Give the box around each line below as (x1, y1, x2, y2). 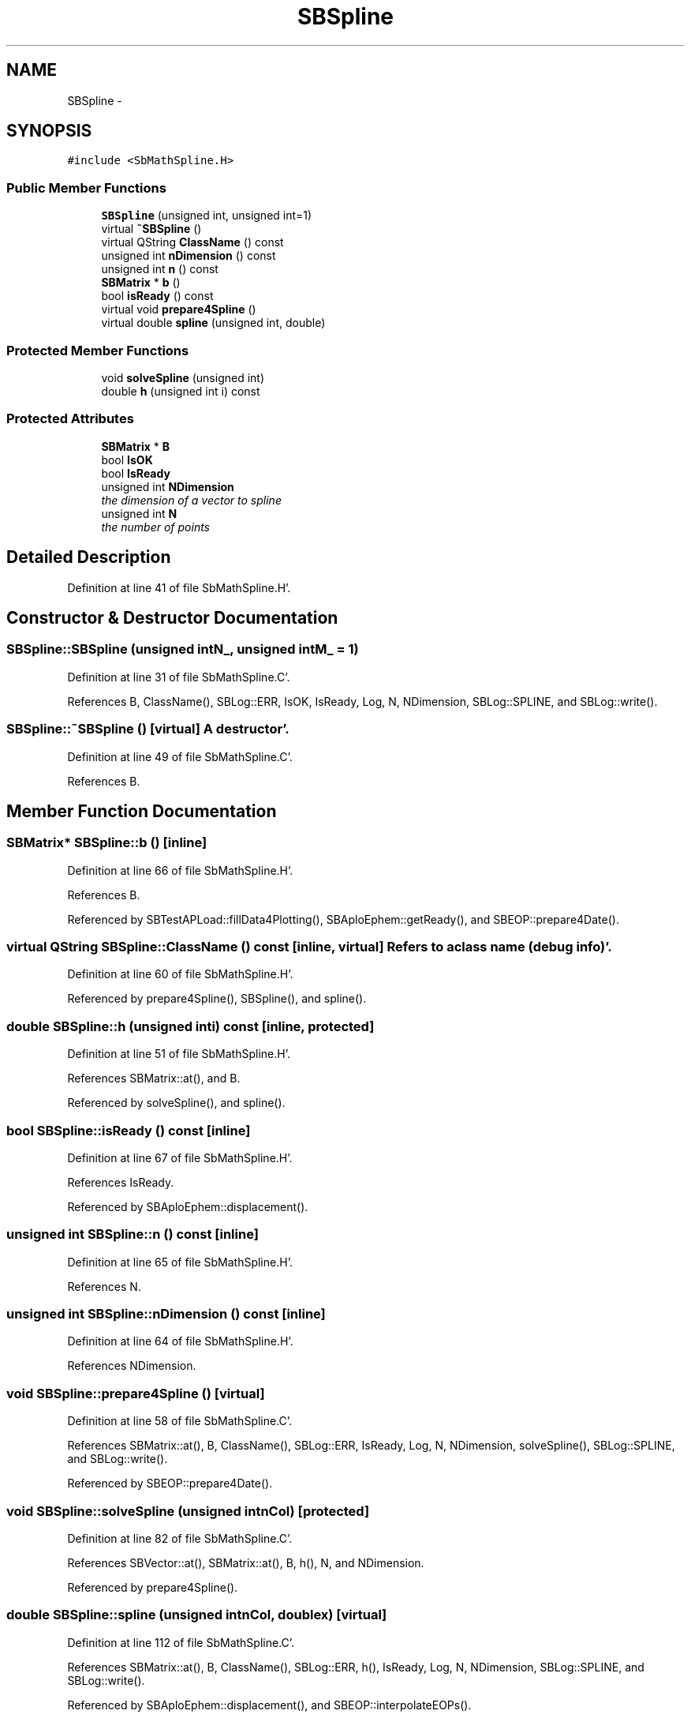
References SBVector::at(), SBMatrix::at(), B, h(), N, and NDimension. (67, 1555, 424, 1570)
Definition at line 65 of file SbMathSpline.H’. (67, 1255, 293, 1269)
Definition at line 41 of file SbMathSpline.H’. (67, 580, 291, 595)
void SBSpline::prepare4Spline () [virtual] (6, 1385, 265, 1401)
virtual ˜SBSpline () (101, 222, 202, 236)
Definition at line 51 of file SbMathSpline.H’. (67, 1047, 290, 1061)
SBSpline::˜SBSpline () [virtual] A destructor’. (6, 721, 289, 737)
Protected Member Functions (6, 342, 189, 358)
